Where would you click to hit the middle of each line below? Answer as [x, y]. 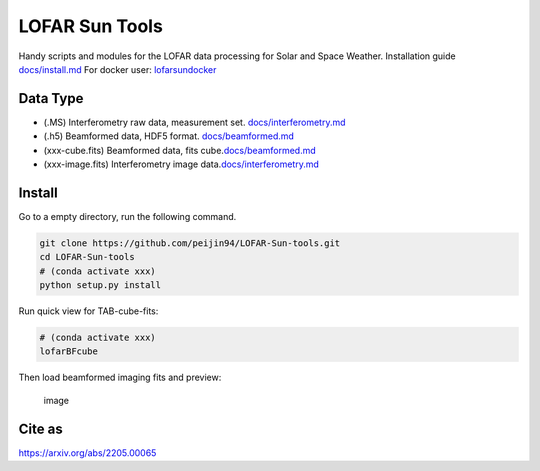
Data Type [51, 98]
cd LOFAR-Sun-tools [87, 257]
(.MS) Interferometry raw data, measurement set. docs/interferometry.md [194, 122]
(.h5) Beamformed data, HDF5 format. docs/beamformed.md [169, 136]
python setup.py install [100, 285]
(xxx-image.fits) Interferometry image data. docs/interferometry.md [181, 164]
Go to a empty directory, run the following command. [127, 216]
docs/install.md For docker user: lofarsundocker [117, 69]
